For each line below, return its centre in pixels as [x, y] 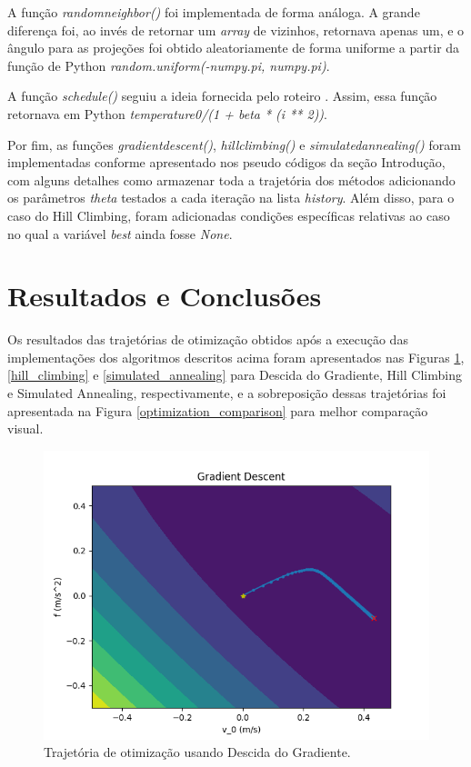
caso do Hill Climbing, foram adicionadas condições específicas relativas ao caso [229, 215]
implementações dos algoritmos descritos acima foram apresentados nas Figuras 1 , [236, 357]
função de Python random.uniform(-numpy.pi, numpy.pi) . [169, 65]
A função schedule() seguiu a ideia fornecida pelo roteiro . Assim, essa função [222, 96]
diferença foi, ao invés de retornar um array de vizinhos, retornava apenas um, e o [236, 30]
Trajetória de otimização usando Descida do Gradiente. [197, 752]
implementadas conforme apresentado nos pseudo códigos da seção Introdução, [226, 162]
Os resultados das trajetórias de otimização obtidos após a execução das [208, 339]
